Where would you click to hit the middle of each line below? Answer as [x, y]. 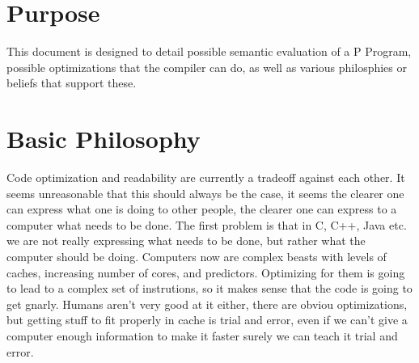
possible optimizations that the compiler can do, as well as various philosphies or [207, 67]
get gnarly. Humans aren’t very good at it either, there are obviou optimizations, [207, 304]
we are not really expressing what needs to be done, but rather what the [186, 241]
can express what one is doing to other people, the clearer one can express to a [202, 209]
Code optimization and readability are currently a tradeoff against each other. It [206, 177]
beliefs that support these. [72, 83]
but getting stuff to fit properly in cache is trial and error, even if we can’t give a [207, 320]
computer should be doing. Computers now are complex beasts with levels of [197, 256]
